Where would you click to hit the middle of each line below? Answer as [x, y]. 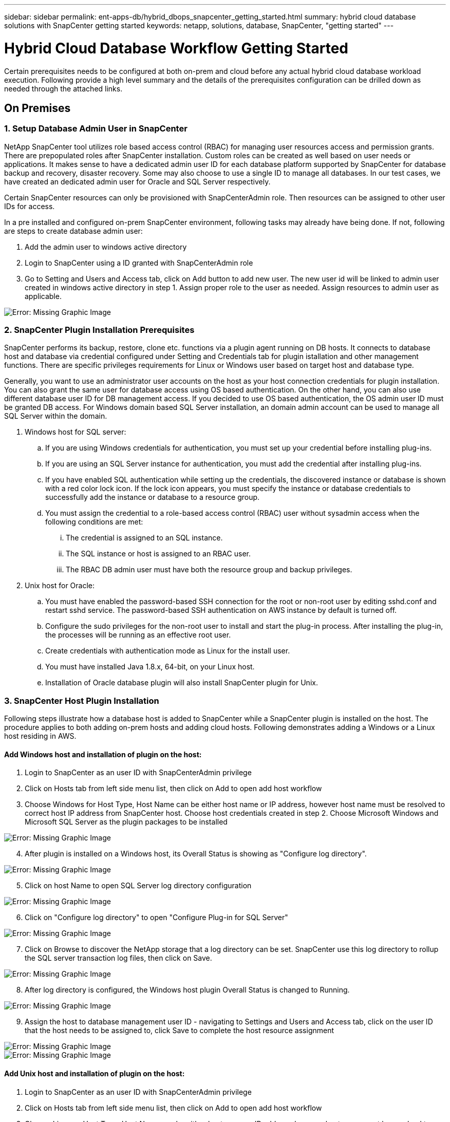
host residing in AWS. [40, 736]
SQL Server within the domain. [56, 416]
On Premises [38, 108]
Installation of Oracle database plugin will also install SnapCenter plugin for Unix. [182, 683]
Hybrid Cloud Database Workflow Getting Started [176, 48]
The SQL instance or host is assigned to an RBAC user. [158, 554]
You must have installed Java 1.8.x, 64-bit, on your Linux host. [150, 667]
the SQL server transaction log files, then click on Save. [118, 958]
